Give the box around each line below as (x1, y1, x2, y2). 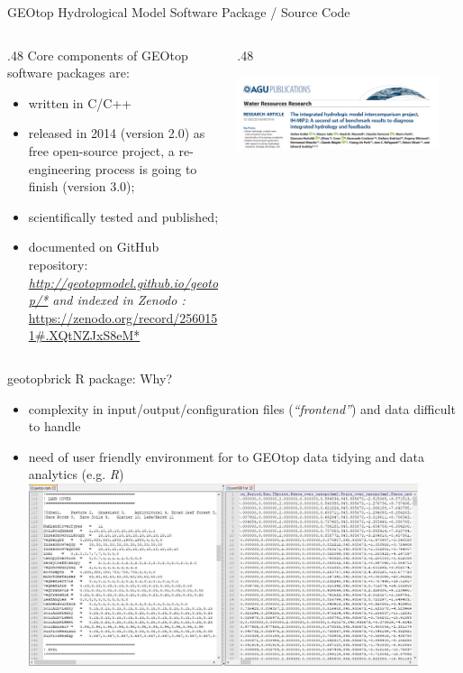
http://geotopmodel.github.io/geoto (28, 272, 219, 291)
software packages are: (7, 63, 130, 82)
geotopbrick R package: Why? (7, 368, 173, 387)
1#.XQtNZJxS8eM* (28, 326, 141, 345)
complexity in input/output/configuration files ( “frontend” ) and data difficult (28, 399, 456, 418)
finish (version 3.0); (28, 177, 135, 196)
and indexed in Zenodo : (52, 290, 186, 309)
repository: (28, 254, 88, 273)
